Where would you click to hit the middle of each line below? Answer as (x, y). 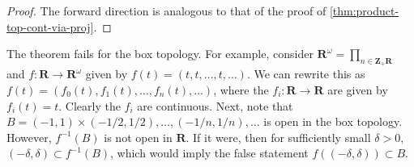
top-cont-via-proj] (50, 26)
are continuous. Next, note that (215, 105)
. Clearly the (90, 105)
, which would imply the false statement (209, 153)
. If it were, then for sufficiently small (278, 137)
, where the (241, 89)
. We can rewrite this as (306, 74)
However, (29, 137)
